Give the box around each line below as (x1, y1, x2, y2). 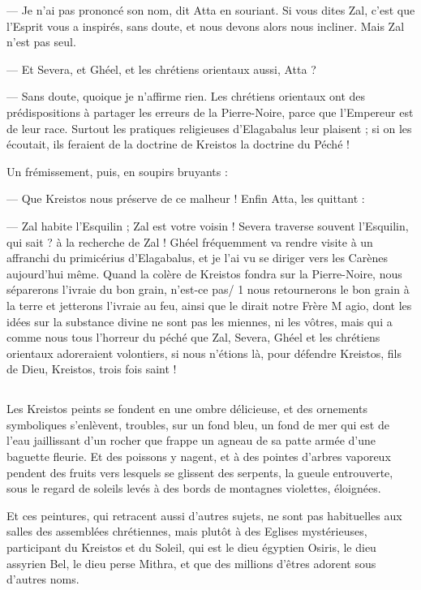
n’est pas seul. (6, 33, 76, 50)
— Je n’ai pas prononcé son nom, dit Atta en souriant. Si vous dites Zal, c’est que (6, 2, 415, 18)
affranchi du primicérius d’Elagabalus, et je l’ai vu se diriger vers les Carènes (6, 249, 388, 266)
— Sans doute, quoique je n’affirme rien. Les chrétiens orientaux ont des (6, 88, 366, 105)
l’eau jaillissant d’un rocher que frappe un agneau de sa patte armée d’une (6, 432, 376, 449)
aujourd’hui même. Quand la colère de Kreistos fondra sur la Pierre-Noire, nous (6, 265, 402, 282)
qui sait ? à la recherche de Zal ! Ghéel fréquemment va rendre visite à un (6, 233, 373, 250)
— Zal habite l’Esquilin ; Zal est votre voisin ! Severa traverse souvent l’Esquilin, (6, 217, 409, 234)
